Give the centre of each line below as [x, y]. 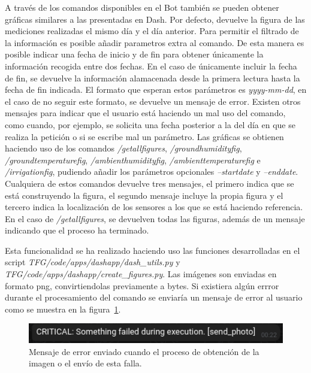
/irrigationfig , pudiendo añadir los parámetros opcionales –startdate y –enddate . [152, 172]
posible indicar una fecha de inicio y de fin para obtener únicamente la [134, 54]
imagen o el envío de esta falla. [85, 363]
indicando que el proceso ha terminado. [77, 230]
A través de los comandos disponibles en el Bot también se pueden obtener [142, 7]
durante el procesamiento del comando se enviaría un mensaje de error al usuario [154, 297]
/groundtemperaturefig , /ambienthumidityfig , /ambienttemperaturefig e [133, 160]
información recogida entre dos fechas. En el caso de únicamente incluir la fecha [151, 66]
